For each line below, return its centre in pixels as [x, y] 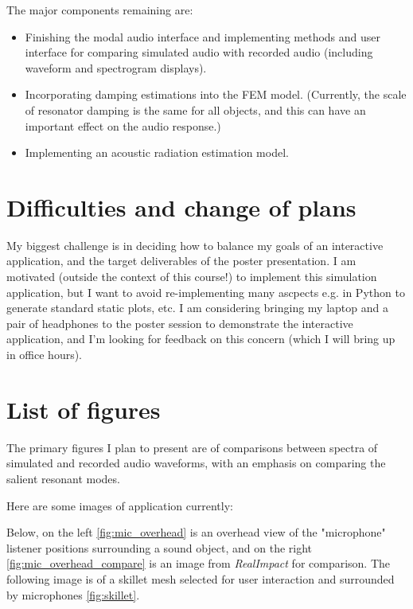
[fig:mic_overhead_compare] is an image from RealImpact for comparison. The [199, 563]
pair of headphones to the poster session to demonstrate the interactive [180, 323]
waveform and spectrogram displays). [116, 67]
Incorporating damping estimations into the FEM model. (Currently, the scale [216, 94]
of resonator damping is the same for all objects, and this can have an [195, 109]
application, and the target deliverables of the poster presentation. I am [181, 261]
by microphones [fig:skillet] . [73, 594]
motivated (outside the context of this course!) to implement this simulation [192, 277]
